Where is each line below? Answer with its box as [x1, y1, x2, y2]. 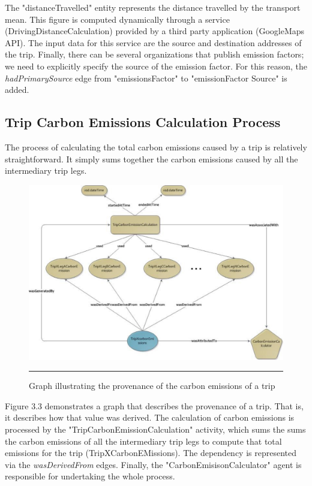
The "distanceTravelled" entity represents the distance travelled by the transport [5, 1, 301, 13]
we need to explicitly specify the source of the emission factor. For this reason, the [5, 59, 307, 72]
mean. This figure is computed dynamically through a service [5, 13, 230, 25]
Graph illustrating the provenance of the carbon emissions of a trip [29, 379, 275, 392]
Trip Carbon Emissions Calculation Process [5, 113, 281, 131]
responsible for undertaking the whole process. [5, 470, 175, 482]
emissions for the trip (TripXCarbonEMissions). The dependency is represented [5, 446, 297, 459]
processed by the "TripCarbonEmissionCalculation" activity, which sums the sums [5, 423, 306, 436]
